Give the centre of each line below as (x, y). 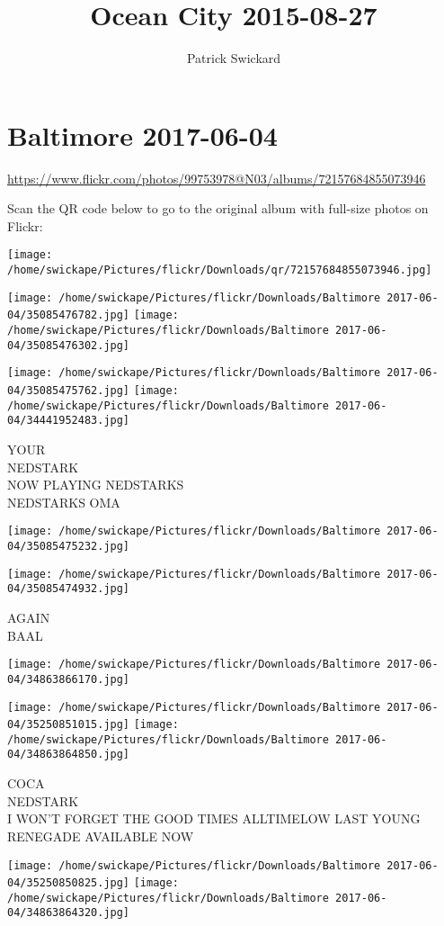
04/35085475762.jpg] (69, 391)
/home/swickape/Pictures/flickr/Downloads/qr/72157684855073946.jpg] (220, 270)
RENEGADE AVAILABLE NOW (101, 836)
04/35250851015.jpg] (69, 725)
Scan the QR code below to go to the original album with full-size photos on (218, 208)
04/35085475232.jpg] (69, 547)
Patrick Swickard (234, 58)
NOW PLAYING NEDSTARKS (96, 485)
